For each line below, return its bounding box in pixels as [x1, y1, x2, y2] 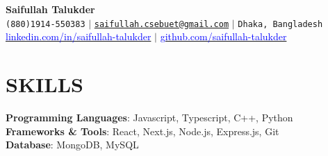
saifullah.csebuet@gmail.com [94, 19, 229, 29]
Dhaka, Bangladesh [238, 19, 323, 29]
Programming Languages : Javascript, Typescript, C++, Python [6, 110, 293, 124]
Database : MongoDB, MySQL [6, 137, 139, 152]
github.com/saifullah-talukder [160, 29, 287, 44]
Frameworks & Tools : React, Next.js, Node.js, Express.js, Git [6, 123, 279, 138]
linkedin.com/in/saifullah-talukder [6, 29, 151, 44]
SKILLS [6, 70, 83, 98]
